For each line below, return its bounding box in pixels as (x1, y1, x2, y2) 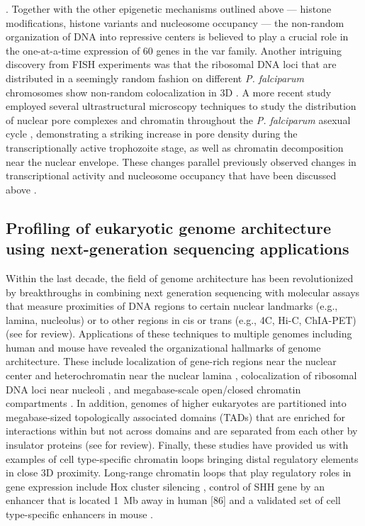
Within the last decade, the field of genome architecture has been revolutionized (6, 270, 354, 285)
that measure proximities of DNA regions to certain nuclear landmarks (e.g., (6, 298, 338, 313)
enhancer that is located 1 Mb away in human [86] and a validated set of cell (6, 493, 341, 508)
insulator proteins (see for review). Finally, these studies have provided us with (6, 437, 349, 452)
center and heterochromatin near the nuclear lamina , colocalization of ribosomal (6, 368, 357, 383)
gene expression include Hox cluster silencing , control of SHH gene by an (6, 479, 325, 493)
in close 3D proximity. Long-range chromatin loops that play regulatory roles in (6, 465, 352, 480)
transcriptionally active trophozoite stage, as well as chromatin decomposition (6, 140, 344, 155)
